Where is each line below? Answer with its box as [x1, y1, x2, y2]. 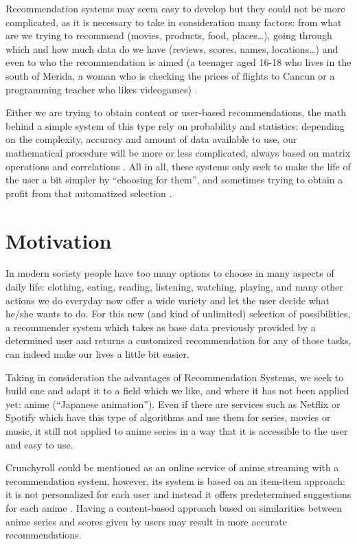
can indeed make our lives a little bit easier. [5, 347, 189, 361]
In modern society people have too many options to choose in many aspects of [5, 266, 334, 280]
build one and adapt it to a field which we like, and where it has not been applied [5, 383, 349, 398]
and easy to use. [5, 437, 73, 451]
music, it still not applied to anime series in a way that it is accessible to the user [5, 423, 348, 438]
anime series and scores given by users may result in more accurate [5, 514, 287, 528]
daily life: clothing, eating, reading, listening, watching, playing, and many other [5, 280, 343, 294]
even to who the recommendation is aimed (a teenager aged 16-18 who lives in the [5, 55, 352, 69]
